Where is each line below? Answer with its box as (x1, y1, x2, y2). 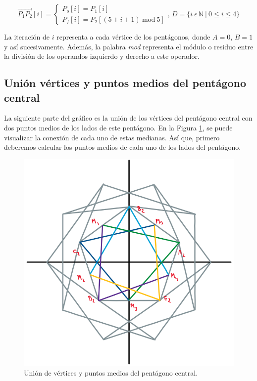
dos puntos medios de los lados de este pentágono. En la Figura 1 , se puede (4, 122, 233, 132)
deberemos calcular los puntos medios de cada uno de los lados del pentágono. (4, 142, 241, 152)
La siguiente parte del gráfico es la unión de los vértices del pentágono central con (4, 113, 253, 123)
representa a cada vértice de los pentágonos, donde (56, 32, 210, 42)
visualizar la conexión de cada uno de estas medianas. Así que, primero (4, 132, 220, 142)
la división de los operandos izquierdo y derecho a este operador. (4, 51, 200, 61)
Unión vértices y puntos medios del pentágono (4, 75, 247, 90)
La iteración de (4, 32, 50, 42)
